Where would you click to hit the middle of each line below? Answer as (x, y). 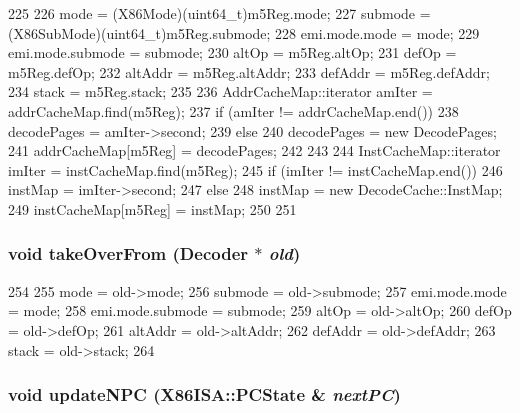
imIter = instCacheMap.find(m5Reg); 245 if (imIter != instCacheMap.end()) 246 (255, 169)
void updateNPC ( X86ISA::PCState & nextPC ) (204, 394)
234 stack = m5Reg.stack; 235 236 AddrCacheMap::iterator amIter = (220, 91)
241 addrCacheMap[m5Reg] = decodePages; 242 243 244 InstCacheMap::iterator (254, 150)
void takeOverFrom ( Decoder (128, 253)
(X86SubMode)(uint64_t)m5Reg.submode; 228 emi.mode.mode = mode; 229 (244, 32)
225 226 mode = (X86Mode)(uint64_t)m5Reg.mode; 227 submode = (219, 13)
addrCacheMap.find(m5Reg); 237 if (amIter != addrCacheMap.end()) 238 (233, 110)
